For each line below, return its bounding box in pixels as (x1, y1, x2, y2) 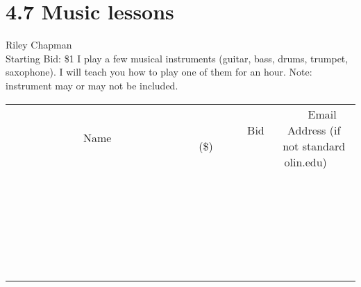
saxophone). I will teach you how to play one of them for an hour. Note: (6, 64, 312, 79)
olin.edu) (284, 153, 327, 170)
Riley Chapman (6, 37, 72, 52)
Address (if (287, 121, 341, 138)
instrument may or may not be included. (6, 78, 178, 92)
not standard (283, 137, 346, 154)
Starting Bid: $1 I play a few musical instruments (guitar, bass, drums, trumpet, (6, 51, 349, 65)
